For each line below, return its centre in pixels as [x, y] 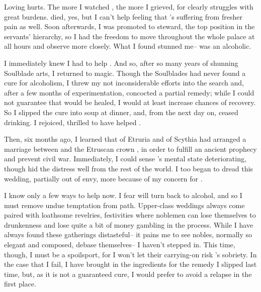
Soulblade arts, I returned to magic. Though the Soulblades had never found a [125, 73]
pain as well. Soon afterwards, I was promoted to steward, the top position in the [129, 26]
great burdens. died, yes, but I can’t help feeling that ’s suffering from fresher [123, 16]
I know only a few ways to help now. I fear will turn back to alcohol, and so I [123, 195]
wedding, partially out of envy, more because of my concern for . [103, 178]
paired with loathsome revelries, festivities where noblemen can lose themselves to [130, 215]
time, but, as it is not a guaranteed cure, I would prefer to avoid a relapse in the [128, 274]
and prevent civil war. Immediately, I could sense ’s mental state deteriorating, [125, 159]
